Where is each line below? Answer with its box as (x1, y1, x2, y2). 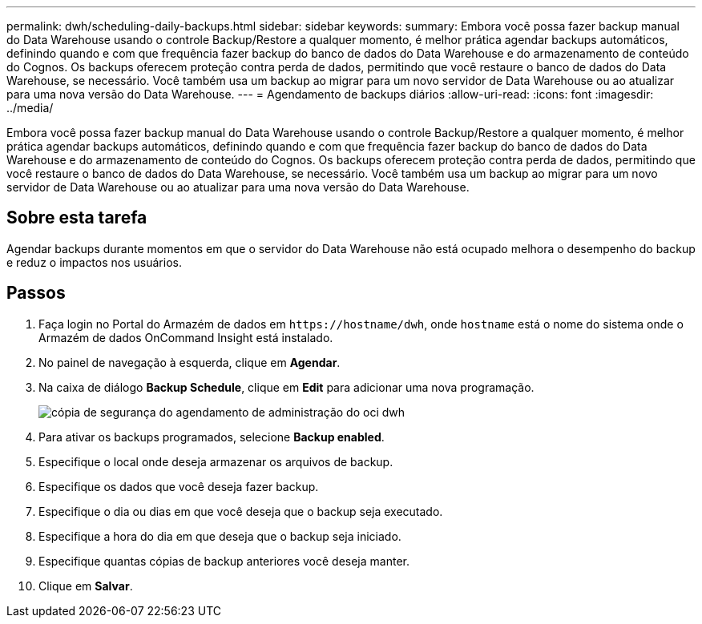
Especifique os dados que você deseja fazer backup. (38, 479, 319, 493)
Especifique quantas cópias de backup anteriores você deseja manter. (38, 554, 409, 568)
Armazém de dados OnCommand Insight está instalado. (38, 330, 333, 344)
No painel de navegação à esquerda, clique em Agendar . (38, 355, 341, 369)
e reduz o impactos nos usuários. (6, 255, 182, 269)
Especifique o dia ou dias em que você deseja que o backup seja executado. (38, 504, 443, 518)
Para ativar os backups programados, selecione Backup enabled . (38, 429, 385, 444)
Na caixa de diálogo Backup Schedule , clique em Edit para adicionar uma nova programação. (38, 380, 535, 394)
